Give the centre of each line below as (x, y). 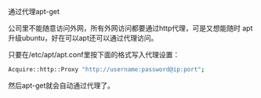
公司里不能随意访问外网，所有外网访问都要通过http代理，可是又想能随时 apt (130, 28)
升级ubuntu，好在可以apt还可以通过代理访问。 (83, 38)
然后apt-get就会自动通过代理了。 (62, 85)
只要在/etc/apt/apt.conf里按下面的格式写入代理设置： (94, 54)
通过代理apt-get (34, 11)
